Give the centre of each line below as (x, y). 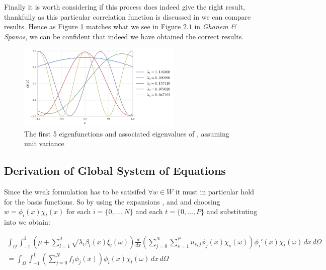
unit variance (44, 143)
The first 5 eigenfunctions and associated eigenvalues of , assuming (127, 133)
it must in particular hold (215, 192)
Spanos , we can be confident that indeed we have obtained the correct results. (124, 36)
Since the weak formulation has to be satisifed (75, 192)
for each (78, 211)
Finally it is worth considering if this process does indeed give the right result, (125, 7)
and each (149, 211)
